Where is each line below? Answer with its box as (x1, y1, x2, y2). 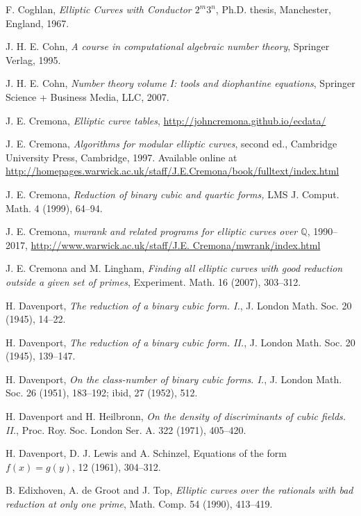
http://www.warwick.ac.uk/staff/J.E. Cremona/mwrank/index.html (31, 237, 321, 252)
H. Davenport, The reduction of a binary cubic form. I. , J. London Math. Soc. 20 (6, 298, 352, 312)
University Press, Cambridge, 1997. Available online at (6, 150, 237, 164)
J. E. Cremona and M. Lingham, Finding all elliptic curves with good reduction (6, 261, 343, 275)
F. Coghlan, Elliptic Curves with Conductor (6, 2, 192, 16)
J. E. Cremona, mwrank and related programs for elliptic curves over (6, 224, 298, 239)
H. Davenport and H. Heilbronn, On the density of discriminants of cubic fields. (6, 409, 346, 424)
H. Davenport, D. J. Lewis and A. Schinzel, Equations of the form (6, 446, 287, 460)
